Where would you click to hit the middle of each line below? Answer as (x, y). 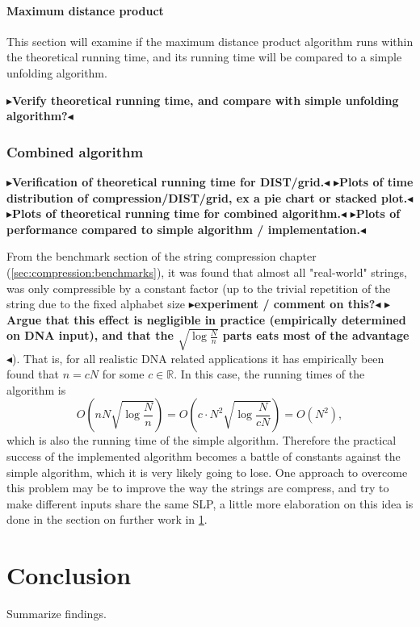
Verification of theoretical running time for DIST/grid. (168, 181)
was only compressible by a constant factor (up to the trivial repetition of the (199, 288)
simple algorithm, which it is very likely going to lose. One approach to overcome (207, 472)
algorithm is (36, 389)
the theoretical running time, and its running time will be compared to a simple (204, 57)
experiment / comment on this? (285, 304)
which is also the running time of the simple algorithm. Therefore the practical (202, 440)
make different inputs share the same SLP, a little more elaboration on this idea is (210, 503)
